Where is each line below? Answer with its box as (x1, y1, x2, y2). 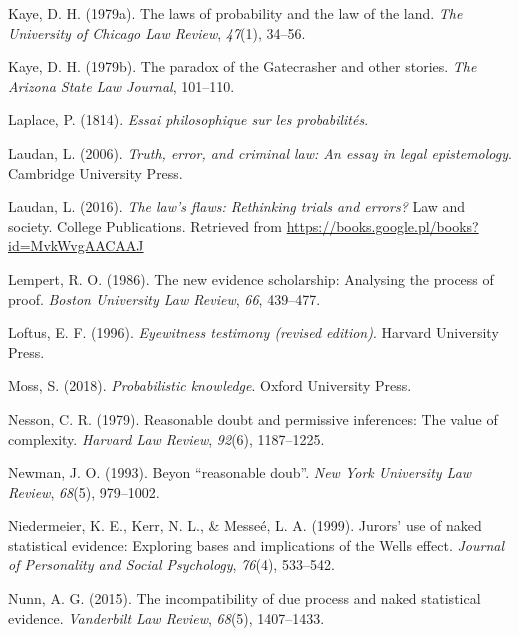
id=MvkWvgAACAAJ (8, 235, 144, 256)
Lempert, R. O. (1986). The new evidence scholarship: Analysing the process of (8, 268, 494, 289)
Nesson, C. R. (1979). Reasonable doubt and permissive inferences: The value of (8, 408, 498, 429)
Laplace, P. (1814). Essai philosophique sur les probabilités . (8, 109, 369, 130)
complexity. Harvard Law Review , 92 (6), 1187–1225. (8, 428, 325, 449)
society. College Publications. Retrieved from (8, 215, 283, 236)
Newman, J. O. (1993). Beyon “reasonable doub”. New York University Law (8, 462, 472, 483)
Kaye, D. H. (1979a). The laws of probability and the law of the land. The (8, 3, 463, 23)
